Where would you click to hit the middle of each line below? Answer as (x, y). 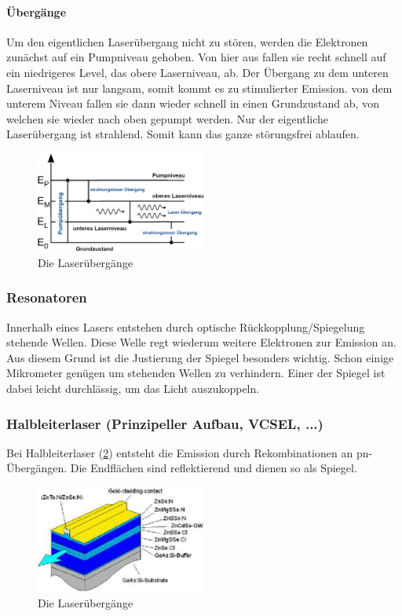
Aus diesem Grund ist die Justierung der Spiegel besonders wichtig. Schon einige (200, 357)
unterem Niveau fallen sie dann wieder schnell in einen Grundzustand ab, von (193, 103)
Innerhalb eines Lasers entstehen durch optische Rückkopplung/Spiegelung (186, 326)
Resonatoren (47, 297)
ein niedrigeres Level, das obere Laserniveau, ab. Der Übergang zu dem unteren (197, 72)
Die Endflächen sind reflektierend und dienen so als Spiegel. (214, 468)
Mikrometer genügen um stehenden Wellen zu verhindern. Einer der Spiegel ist (196, 373)
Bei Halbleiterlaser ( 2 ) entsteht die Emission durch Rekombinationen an (180, 452)
